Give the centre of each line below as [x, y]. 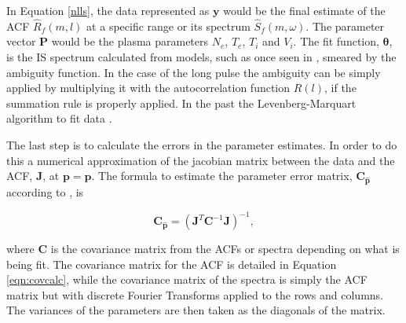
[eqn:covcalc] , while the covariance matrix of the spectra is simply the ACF [187, 279]
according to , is [45, 191]
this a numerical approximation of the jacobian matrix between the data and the [201, 160]
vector [21, 41]
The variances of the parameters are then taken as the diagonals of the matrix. [196, 310]
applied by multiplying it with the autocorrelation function [148, 88]
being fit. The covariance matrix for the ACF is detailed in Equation [172, 264]
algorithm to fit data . [59, 118]
